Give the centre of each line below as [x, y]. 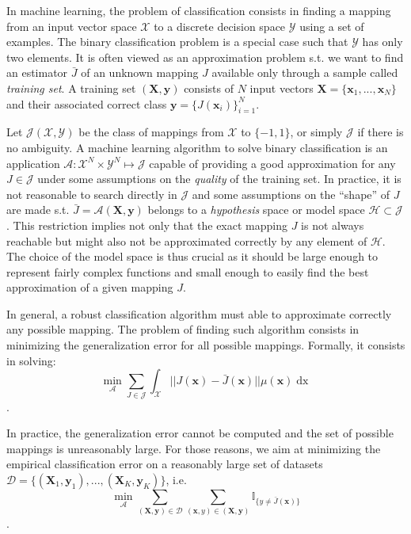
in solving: [31, 360]
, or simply [316, 132]
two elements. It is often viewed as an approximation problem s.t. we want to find [205, 57]
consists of [209, 88]
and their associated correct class [87, 103]
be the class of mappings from [151, 132]
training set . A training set [71, 88]
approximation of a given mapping [90, 287]
